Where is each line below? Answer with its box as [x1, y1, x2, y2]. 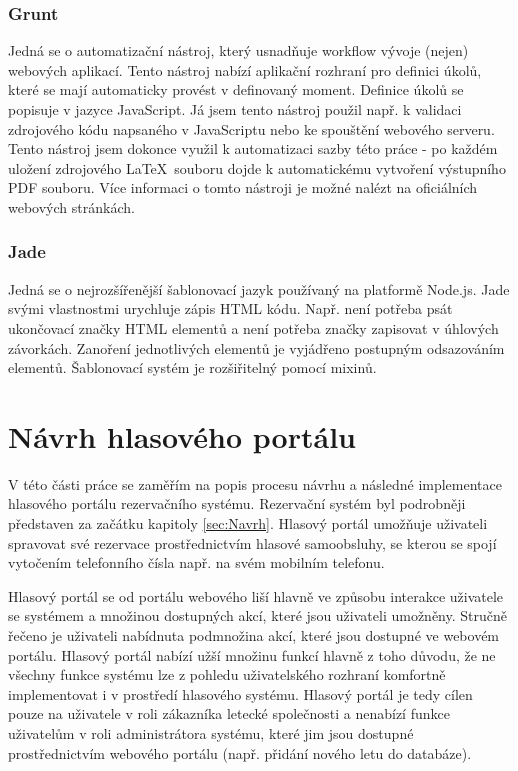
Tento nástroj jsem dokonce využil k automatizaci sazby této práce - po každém [8, 138, 498, 159]
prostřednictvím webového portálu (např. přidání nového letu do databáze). [8, 742, 472, 763]
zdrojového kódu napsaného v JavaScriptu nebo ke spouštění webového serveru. [8, 118, 495, 139]
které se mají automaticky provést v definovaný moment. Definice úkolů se [8, 79, 464, 100]
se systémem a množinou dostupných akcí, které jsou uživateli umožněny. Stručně [8, 605, 507, 626]
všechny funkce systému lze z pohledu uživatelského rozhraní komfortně [8, 664, 446, 685]
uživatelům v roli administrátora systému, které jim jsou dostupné [8, 723, 414, 743]
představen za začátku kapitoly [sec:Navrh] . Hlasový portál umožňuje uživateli [8, 513, 488, 534]
